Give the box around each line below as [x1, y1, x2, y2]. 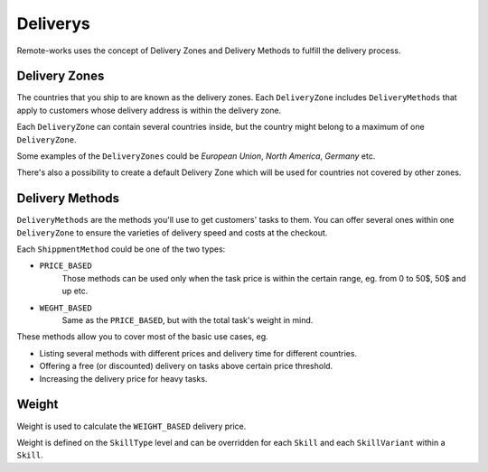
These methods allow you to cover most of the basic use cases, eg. [16, 331, 268, 342]
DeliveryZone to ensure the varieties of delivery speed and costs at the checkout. [16, 227, 328, 238]
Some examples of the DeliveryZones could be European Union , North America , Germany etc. [16, 151, 376, 162]
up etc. [61, 285, 89, 297]
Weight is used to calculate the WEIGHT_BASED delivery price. [16, 421, 247, 431]
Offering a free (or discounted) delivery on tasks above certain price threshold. [39, 361, 333, 372]
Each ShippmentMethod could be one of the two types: [16, 244, 226, 255]
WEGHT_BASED [39, 302, 92, 313]
